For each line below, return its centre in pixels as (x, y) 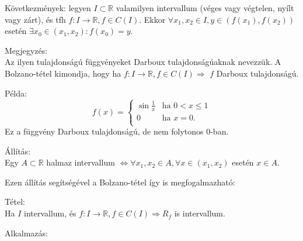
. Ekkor (152, 19)
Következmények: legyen (48, 8)
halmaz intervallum (81, 162)
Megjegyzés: (26, 50)
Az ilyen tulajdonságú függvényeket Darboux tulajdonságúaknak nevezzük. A (143, 62)
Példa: (16, 93)
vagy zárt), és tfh (35, 19)
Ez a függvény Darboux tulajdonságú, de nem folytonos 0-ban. (117, 131)
